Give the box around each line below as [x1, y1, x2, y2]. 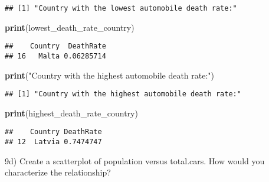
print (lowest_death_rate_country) [5, 21, 134, 33]
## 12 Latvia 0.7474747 [5, 138, 102, 147]
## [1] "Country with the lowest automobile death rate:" [5, 4, 237, 12]
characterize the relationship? [5, 166, 111, 178]
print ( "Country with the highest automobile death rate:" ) [5, 69, 215, 81]
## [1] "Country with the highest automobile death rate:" [5, 90, 241, 99]
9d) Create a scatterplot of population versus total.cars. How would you [5, 154, 265, 167]
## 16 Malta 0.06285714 [5, 51, 106, 60]
